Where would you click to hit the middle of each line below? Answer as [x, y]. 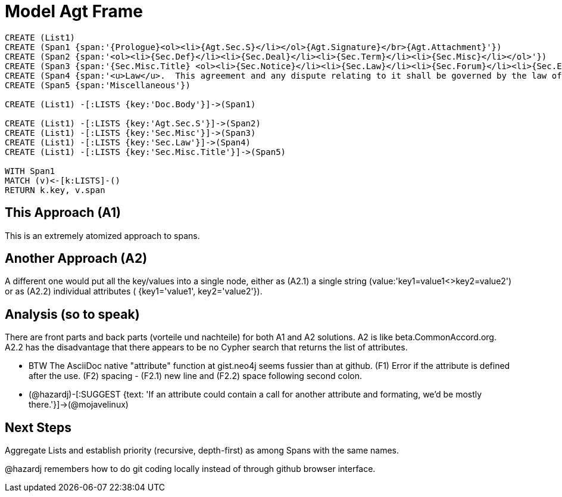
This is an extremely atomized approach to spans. [102, 235]
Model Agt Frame [74, 11]
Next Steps [38, 427]
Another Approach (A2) [76, 259]
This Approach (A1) [63, 213]
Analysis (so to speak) [72, 314]
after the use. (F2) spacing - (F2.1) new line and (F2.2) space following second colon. [195, 376]
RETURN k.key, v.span [55, 190]
